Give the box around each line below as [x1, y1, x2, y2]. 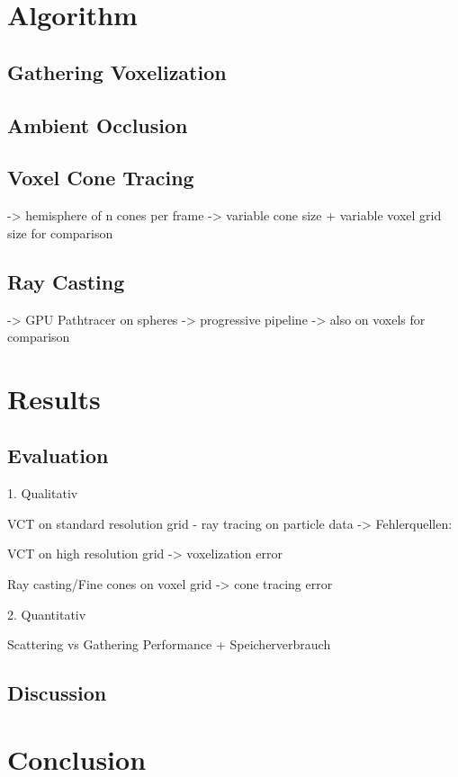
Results [7, 380, 101, 416]
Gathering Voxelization [7, 58, 227, 85]
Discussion [7, 679, 107, 707]
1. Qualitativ [7, 484, 78, 503]
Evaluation [7, 442, 109, 469]
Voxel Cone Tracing [7, 164, 194, 192]
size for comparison [7, 223, 113, 242]
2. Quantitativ [7, 604, 86, 623]
